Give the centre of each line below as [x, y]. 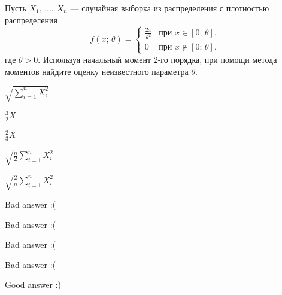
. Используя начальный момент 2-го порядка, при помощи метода [157, 60]
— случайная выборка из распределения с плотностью [170, 8]
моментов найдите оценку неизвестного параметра [97, 71]
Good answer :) [33, 285]
